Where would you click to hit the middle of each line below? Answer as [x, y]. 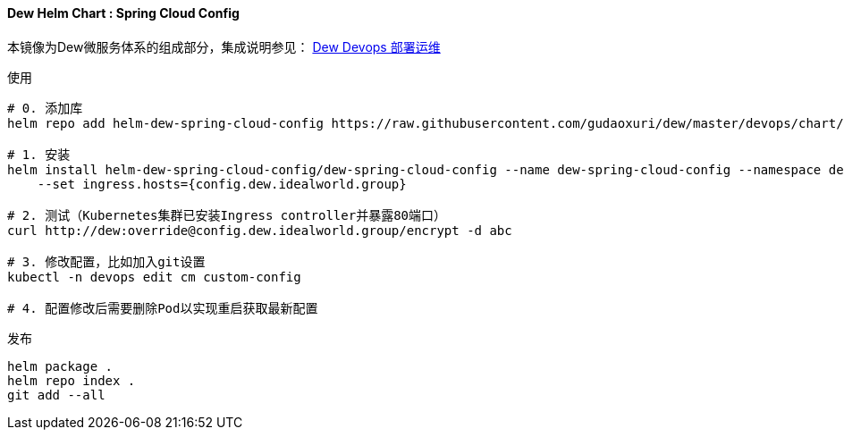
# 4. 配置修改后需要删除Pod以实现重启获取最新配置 [163, 308]
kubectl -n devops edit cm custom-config [154, 277]
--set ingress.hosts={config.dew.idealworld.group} [222, 184]
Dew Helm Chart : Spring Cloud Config [123, 13]
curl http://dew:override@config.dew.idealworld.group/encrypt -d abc [260, 230]
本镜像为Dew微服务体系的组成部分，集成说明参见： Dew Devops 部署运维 [224, 46]
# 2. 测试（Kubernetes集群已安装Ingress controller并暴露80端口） [227, 215]
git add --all [56, 395]
